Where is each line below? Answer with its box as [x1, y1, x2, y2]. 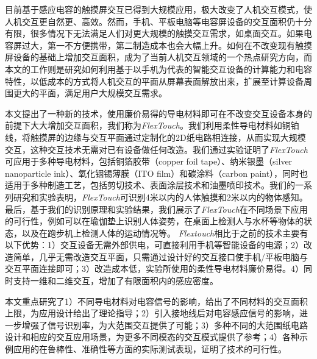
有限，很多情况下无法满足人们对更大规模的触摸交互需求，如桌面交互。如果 [5, 27, 304, 40]
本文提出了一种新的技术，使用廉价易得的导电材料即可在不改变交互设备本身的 [5, 107, 312, 119]
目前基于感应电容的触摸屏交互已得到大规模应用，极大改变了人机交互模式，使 [5, 3, 312, 15]
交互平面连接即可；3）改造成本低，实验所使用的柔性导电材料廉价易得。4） [5, 262, 304, 275]
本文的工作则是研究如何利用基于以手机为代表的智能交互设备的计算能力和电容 [5, 62, 312, 75]
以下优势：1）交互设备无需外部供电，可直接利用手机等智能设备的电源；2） [5, 238, 304, 251]
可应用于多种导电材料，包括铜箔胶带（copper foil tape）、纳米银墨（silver [5, 155, 293, 168]
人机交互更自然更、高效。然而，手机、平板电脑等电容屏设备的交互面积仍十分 [5, 15, 312, 27]
